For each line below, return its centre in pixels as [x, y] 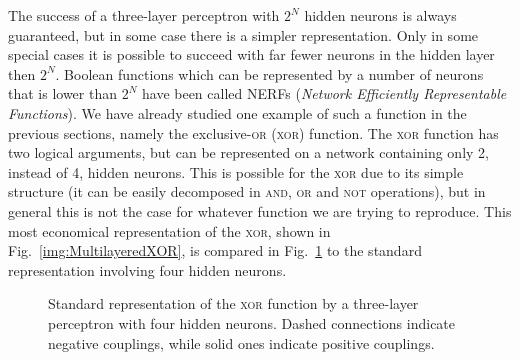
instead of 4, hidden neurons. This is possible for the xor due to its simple [236, 171]
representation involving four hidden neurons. [147, 269]
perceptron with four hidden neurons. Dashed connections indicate [252, 322]
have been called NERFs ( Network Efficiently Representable [324, 93]
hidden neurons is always [380, 15]
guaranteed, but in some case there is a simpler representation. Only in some [243, 34]
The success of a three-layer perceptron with [144, 15]
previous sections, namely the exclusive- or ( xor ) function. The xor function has [253, 132]
